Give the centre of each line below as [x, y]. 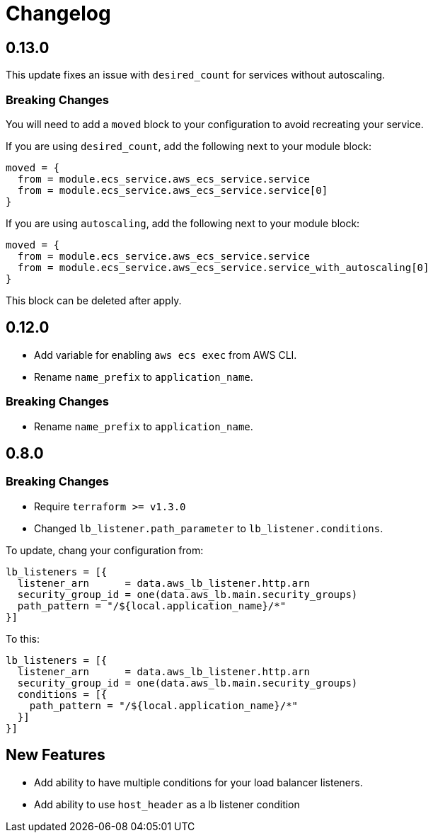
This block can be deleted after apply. [94, 300]
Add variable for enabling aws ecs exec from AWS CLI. [166, 355]
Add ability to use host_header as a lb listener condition [167, 804]
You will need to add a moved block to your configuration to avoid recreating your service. [215, 124]
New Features [56, 755]
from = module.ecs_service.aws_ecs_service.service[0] [173, 190]
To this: [23, 638]
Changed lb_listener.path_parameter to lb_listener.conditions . [209, 528]
